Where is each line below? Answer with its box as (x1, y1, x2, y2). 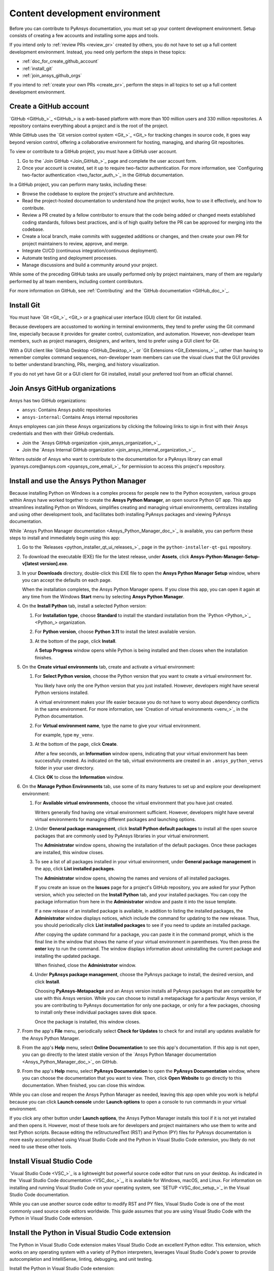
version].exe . (40, 561, 68, 567)
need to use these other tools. (9, 1144, 72, 1149)
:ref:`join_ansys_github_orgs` (22, 72, 82, 78)
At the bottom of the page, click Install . (35, 638, 117, 644)
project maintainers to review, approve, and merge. (22, 240, 129, 247)
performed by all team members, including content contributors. (9, 278, 144, 284)
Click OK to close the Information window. (35, 774, 124, 780)
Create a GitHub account (9, 102, 89, 111)
